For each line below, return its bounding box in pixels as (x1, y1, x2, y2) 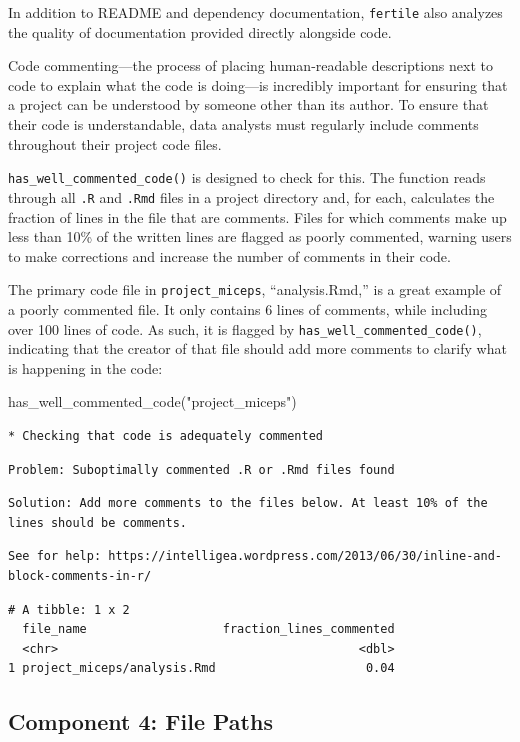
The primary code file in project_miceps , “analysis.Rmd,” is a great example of (8, 279, 502, 300)
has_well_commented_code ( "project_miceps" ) (8, 391, 297, 412)
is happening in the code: (8, 357, 163, 378)
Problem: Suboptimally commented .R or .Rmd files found (8, 462, 395, 477)
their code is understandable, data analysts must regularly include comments (8, 114, 479, 135)
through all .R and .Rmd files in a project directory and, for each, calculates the (8, 186, 495, 207)
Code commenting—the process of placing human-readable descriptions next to (8, 55, 493, 76)
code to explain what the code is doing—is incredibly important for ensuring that (8, 74, 508, 95)
